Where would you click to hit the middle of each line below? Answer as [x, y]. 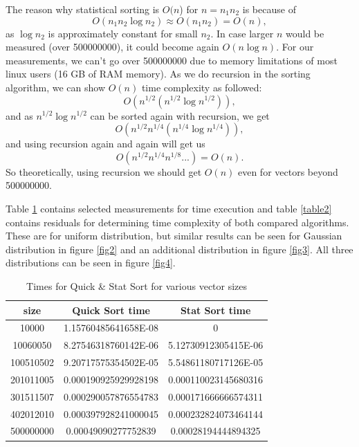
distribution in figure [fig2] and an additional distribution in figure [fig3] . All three [179, 249]
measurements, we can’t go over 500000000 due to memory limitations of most [172, 60]
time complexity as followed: [202, 87]
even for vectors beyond [288, 171]
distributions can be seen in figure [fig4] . [91, 263]
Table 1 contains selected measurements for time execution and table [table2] [169, 208]
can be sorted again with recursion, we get [180, 115]
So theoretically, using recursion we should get [104, 171]
